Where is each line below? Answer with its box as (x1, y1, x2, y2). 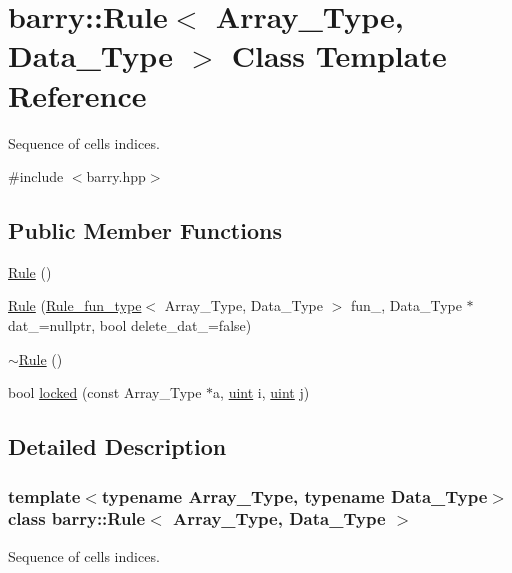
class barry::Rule (8, 506, 146, 531)
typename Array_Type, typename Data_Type (101, 483, 488, 508)
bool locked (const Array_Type (8, 382, 202, 403)
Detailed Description (8, 431, 227, 462)
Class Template (231, 35, 447, 76)
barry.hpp (86, 166, 146, 187)
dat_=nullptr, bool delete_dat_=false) (8, 315, 252, 336)
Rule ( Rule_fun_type (8, 295, 142, 316)
